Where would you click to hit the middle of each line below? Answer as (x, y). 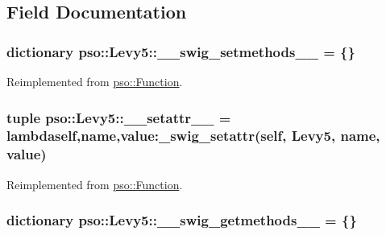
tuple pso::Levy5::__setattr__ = (119, 117)
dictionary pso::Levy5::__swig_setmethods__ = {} (181, 51)
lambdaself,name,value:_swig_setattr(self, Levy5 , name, (193, 136)
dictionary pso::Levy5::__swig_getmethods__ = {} (182, 220)
